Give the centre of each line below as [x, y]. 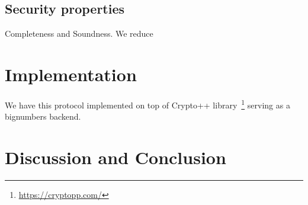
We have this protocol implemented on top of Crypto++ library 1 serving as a [147, 104]
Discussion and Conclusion [115, 157]
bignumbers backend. [43, 116]
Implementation [71, 74]
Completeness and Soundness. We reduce [79, 33]
